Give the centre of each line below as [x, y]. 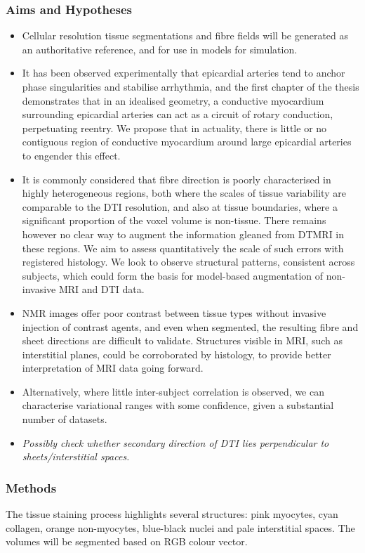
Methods [31, 487]
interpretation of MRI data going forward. [113, 368]
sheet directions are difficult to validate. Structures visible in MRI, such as [182, 340]
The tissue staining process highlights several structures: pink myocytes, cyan [172, 514]
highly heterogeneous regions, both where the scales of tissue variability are [184, 193]
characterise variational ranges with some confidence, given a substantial [178, 405]
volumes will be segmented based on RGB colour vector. [127, 541]
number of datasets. [65, 419]
